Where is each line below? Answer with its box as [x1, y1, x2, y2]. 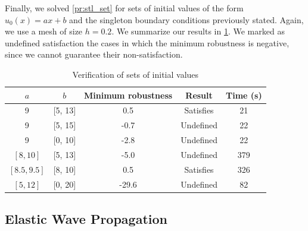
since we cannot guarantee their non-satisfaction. [5, 48, 183, 61]
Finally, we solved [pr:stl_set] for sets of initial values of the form [5, 2, 244, 14]
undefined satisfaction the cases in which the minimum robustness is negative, [5, 36, 290, 49]
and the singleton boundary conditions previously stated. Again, [69, 13, 304, 26]
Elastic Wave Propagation [5, 210, 167, 228]
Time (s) [225, 88, 262, 101]
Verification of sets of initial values [72, 68, 199, 80]
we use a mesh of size [5, 25, 83, 37]
